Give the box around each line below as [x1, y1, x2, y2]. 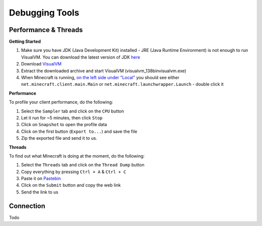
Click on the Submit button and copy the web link [21, 182, 121, 188]
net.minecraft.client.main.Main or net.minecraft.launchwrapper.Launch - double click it [21, 81, 224, 87]
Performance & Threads [9, 26, 83, 34]
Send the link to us [21, 189, 59, 195]
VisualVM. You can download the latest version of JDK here [21, 54, 140, 60]
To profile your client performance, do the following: [9, 99, 114, 105]
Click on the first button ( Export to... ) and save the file [21, 129, 138, 134]
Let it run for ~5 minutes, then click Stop [21, 114, 103, 121]
